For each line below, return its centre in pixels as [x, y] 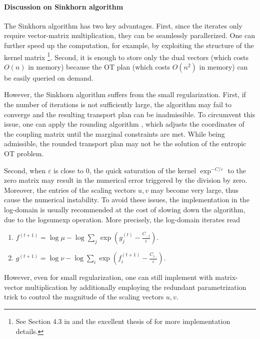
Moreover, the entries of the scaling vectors [70, 190]
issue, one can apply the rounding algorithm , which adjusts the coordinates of [124, 124]
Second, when [25, 170]
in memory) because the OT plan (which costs [99, 66]
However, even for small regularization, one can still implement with [108, 277]
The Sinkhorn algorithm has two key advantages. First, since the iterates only [123, 25]
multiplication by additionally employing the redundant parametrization [136, 287]
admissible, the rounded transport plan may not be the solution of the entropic [125, 143]
